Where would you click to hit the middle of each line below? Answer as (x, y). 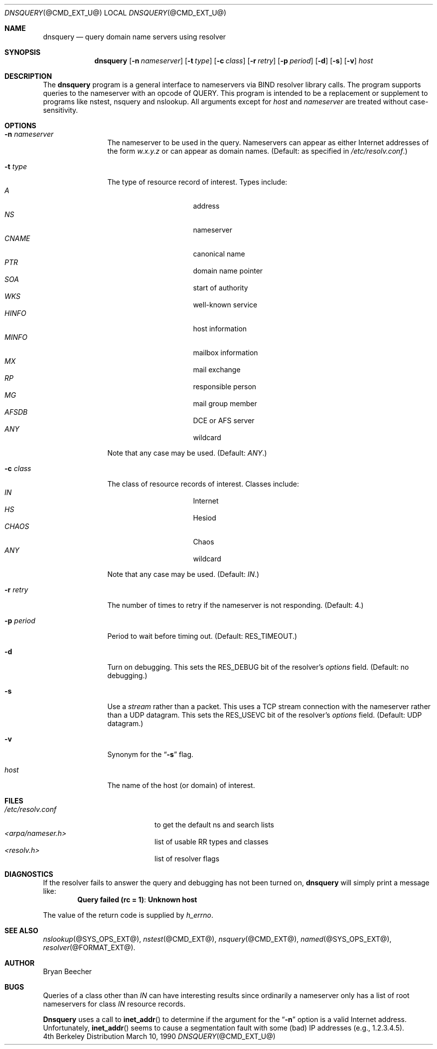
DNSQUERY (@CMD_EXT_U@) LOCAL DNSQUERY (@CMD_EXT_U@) (116, 13)
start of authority (220, 288)
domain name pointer (228, 271)
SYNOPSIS (23, 52)
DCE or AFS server (224, 420)
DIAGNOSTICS (29, 874)
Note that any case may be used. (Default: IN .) (183, 574)
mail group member (225, 403)
